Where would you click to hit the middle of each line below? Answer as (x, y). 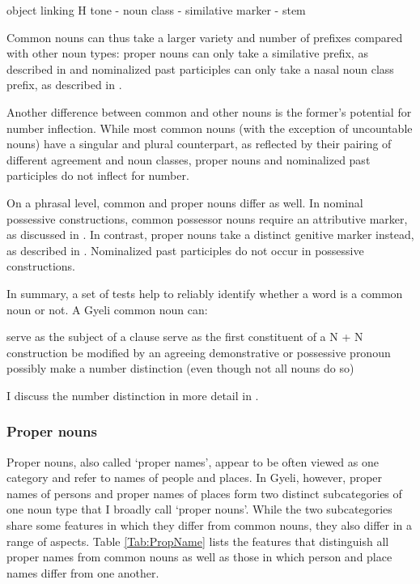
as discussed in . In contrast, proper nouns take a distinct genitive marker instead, (210, 234)
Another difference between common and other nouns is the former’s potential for (209, 111)
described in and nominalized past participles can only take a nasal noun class (200, 68)
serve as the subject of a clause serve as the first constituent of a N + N (185, 337)
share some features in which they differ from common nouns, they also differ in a (210, 525)
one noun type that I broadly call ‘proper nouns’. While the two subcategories (199, 509)
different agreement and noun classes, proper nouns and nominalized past (189, 159)
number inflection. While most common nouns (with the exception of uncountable (210, 128)
